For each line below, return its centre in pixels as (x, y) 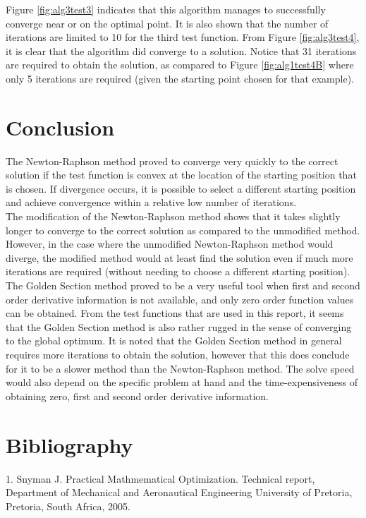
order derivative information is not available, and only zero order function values (180, 299)
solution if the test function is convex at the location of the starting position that (181, 175)
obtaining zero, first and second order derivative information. (137, 396)
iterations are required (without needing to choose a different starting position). (178, 271)
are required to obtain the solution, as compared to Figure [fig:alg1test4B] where (180, 65)
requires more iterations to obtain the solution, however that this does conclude (178, 354)
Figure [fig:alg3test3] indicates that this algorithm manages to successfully (166, 9)
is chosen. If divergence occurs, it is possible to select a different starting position (181, 188)
